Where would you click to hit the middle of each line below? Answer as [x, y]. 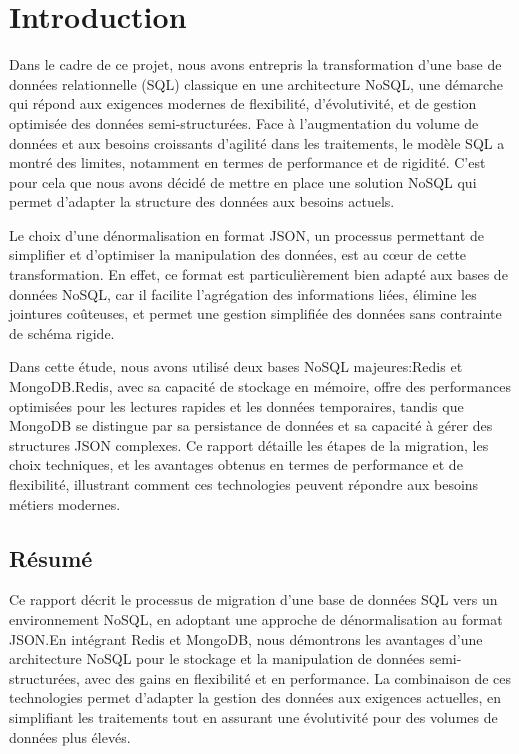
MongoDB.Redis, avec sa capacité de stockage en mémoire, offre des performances [260, 386]
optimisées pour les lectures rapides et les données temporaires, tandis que [236, 405]
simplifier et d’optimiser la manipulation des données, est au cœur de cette [238, 254]
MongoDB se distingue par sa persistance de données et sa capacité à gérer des [251, 425]
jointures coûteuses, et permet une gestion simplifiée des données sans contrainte [255, 313]
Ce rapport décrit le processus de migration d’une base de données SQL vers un [253, 599]
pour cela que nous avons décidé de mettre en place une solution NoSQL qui [243, 181]
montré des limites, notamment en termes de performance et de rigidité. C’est [247, 162]
